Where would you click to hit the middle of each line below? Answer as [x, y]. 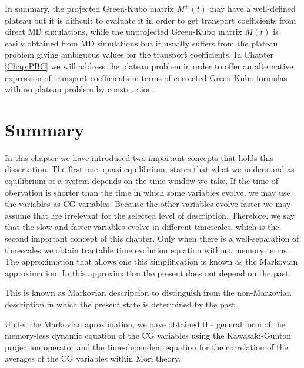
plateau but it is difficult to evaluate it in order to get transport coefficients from [151, 20]
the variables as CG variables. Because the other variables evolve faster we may [148, 204]
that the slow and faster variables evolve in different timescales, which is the [142, 227]
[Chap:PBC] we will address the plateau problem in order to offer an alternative [149, 66]
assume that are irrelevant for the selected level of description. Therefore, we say [150, 215]
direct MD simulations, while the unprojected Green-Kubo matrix [123, 31]
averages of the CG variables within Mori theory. [93, 358]
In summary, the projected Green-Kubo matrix [89, 8]
